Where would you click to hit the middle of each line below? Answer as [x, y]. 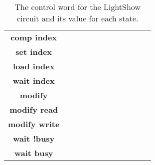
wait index [34, 81]
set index [34, 52]
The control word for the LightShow [77, 7]
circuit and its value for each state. [78, 18]
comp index [34, 37]
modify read [34, 109]
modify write [34, 124]
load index [34, 66]
